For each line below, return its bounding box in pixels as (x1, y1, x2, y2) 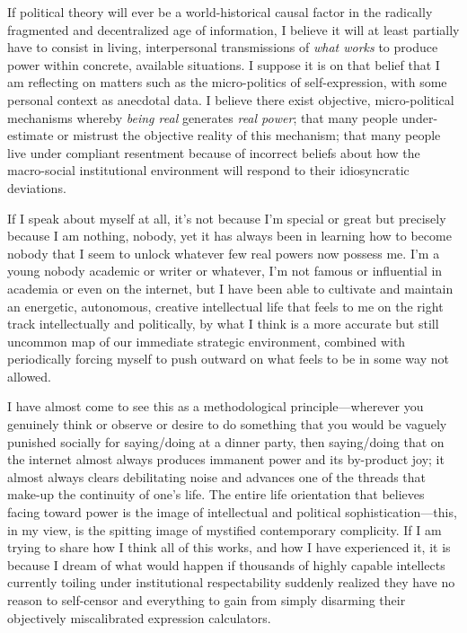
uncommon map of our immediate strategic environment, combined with (7, 331, 406, 350)
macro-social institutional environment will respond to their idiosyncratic (7, 161, 410, 180)
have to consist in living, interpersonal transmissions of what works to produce (7, 38, 438, 57)
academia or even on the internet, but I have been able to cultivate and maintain (7, 278, 454, 297)
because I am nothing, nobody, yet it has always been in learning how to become (7, 226, 452, 245)
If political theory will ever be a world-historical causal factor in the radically (7, 3, 433, 21)
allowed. (7, 366, 51, 385)
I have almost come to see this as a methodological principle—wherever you (7, 397, 424, 416)
